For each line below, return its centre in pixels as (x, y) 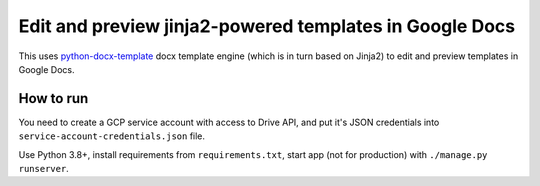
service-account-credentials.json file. (111, 136)
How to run (53, 98)
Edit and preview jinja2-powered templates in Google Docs (266, 26)
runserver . (43, 169)
